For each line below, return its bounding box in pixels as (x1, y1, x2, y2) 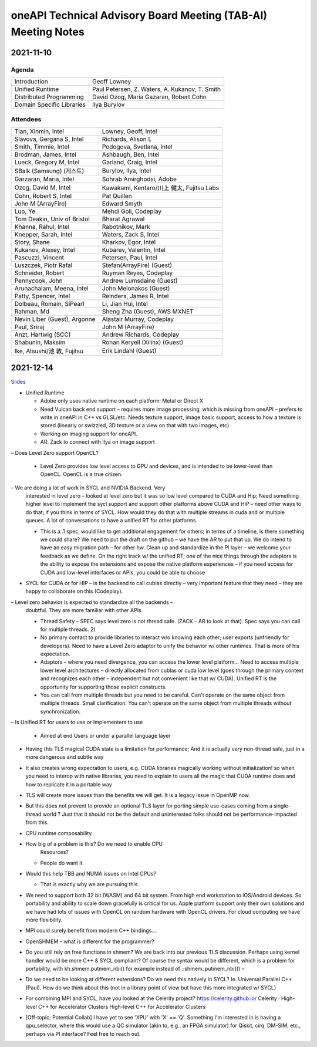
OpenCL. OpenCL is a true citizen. (40, 471, 123, 478)
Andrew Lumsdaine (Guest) (102, 276, 178, 285)
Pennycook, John (14, 276, 63, 285)
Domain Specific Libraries (14, 100, 86, 109)
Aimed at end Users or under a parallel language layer (40, 732, 171, 739)
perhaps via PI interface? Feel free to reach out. (25, 1030, 141, 1037)
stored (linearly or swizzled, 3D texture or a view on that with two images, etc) (40, 422, 230, 429)
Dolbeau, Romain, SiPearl (14, 299, 85, 308)
